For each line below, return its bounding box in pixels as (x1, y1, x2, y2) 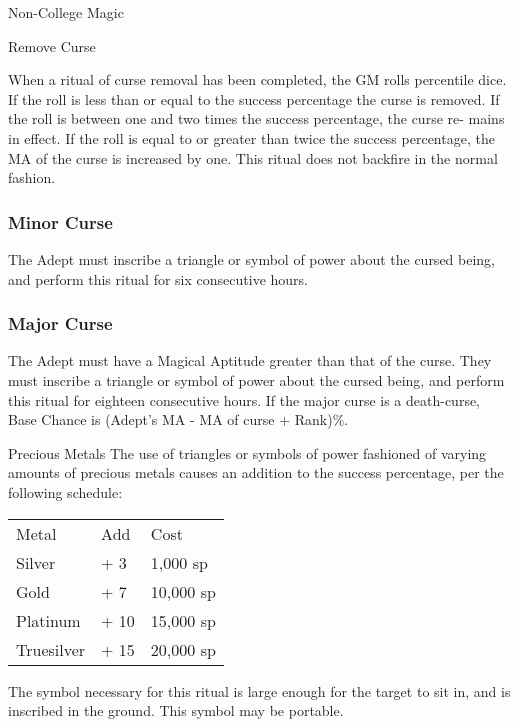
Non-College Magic (8, 2, 124, 22)
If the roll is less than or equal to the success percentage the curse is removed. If (8, 88, 500, 109)
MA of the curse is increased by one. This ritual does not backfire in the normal (8, 147, 498, 168)
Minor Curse (8, 209, 113, 234)
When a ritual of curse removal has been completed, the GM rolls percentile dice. (8, 69, 507, 90)
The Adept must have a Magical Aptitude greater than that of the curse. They (8, 350, 492, 371)
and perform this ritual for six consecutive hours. (8, 268, 308, 289)
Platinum (16, 608, 81, 632)
